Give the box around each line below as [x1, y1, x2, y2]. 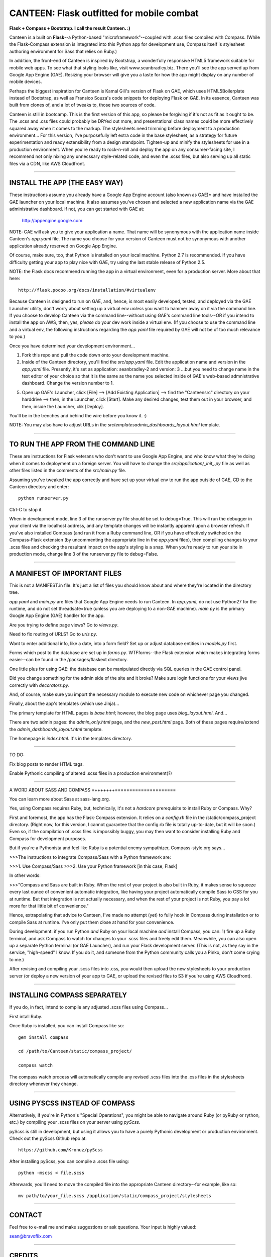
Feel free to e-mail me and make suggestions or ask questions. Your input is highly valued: [9, 1224, 197, 1230]
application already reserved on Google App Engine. [9, 243, 117, 249]
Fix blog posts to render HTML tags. [9, 761, 84, 767]
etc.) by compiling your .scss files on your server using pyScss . [9, 1119, 141, 1125]
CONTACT [9, 1211, 43, 1219]
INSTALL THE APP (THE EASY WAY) [9, 178, 123, 187]
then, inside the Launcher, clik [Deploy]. [22, 403, 104, 409]
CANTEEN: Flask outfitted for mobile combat [9, 8, 199, 19]
